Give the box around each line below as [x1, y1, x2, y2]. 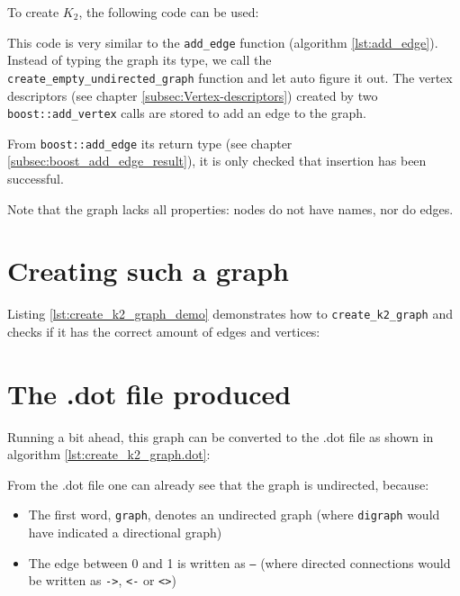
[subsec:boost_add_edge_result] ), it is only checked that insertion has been [7, 151, 427, 170]
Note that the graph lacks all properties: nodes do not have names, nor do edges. [7, 199, 454, 218]
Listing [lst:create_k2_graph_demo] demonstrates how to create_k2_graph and [7, 304, 453, 323]
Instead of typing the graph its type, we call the [7, 50, 272, 69]
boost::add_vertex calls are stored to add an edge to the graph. [7, 104, 366, 122]
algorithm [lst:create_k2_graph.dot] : [7, 445, 211, 464]
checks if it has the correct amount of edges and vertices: [7, 321, 320, 340]
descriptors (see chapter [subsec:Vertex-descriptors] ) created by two [7, 86, 378, 104]
